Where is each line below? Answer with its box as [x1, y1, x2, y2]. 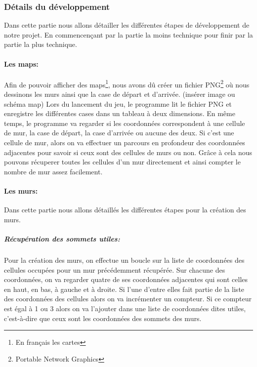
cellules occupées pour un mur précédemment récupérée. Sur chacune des [4, 264, 225, 275]
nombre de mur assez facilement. [4, 166, 103, 176]
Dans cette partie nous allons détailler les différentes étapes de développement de [4, 20, 250, 30]
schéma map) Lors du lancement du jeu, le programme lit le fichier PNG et [4, 98, 232, 109]
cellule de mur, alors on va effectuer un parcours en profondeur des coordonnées [4, 137, 245, 148]
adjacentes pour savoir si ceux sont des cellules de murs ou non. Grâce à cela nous [4, 147, 253, 157]
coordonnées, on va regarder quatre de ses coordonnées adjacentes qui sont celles [4, 274, 248, 285]
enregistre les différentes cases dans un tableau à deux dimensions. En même [4, 108, 235, 119]
